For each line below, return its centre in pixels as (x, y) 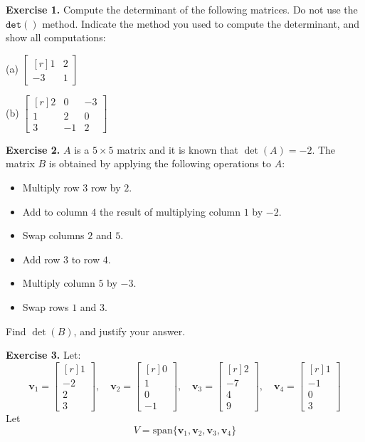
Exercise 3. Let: (43, 355)
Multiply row (51, 188)
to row (85, 259)
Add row (41, 259)
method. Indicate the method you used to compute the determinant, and (201, 23)
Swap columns (53, 235)
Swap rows (46, 307)
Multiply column (59, 283)
